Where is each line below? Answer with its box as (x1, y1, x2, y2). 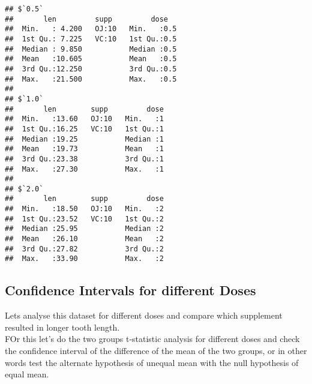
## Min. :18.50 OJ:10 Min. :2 (5, 205, 164, 214)
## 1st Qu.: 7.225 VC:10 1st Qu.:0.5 (5, 34, 177, 43)
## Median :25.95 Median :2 (5, 224, 164, 233)
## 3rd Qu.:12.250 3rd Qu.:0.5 (5, 64, 177, 73)
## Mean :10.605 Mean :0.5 (5, 55, 177, 64)
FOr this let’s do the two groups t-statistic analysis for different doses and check (5, 332, 300, 345)
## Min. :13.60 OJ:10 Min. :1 (5, 115, 164, 124)
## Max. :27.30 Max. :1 (5, 164, 164, 173)
